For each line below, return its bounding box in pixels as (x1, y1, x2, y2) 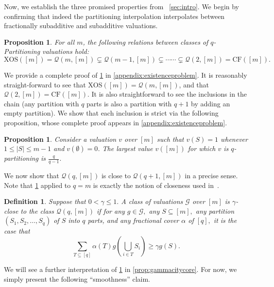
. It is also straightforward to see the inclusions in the (87, 89, 247, 99)
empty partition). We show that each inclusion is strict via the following (4, 108, 219, 118)
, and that (179, 79, 209, 89)
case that (4, 226, 30, 236)
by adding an (191, 98, 230, 108)
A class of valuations (121, 196, 183, 206)
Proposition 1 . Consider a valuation (4, 134, 117, 144)
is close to (101, 170, 131, 180)
